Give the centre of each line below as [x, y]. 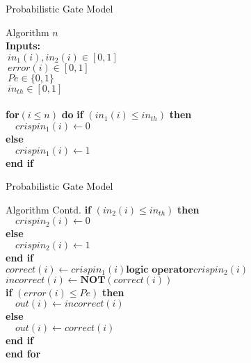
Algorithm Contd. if [49, 209]
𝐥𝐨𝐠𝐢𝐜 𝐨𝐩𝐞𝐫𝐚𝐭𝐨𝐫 [160, 269]
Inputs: [23, 46]
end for [23, 354]
